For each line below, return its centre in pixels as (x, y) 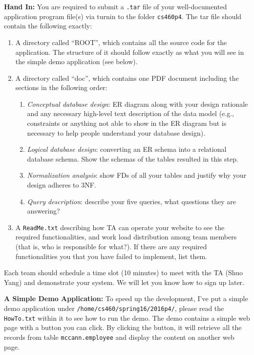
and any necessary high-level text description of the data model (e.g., (131, 113)
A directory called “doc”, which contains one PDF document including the (127, 78)
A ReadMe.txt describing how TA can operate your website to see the (120, 227)
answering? (43, 211)
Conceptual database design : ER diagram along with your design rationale (138, 104)
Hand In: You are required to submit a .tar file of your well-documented (116, 6)
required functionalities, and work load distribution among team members (126, 237)
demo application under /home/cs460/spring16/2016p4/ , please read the (114, 308)
